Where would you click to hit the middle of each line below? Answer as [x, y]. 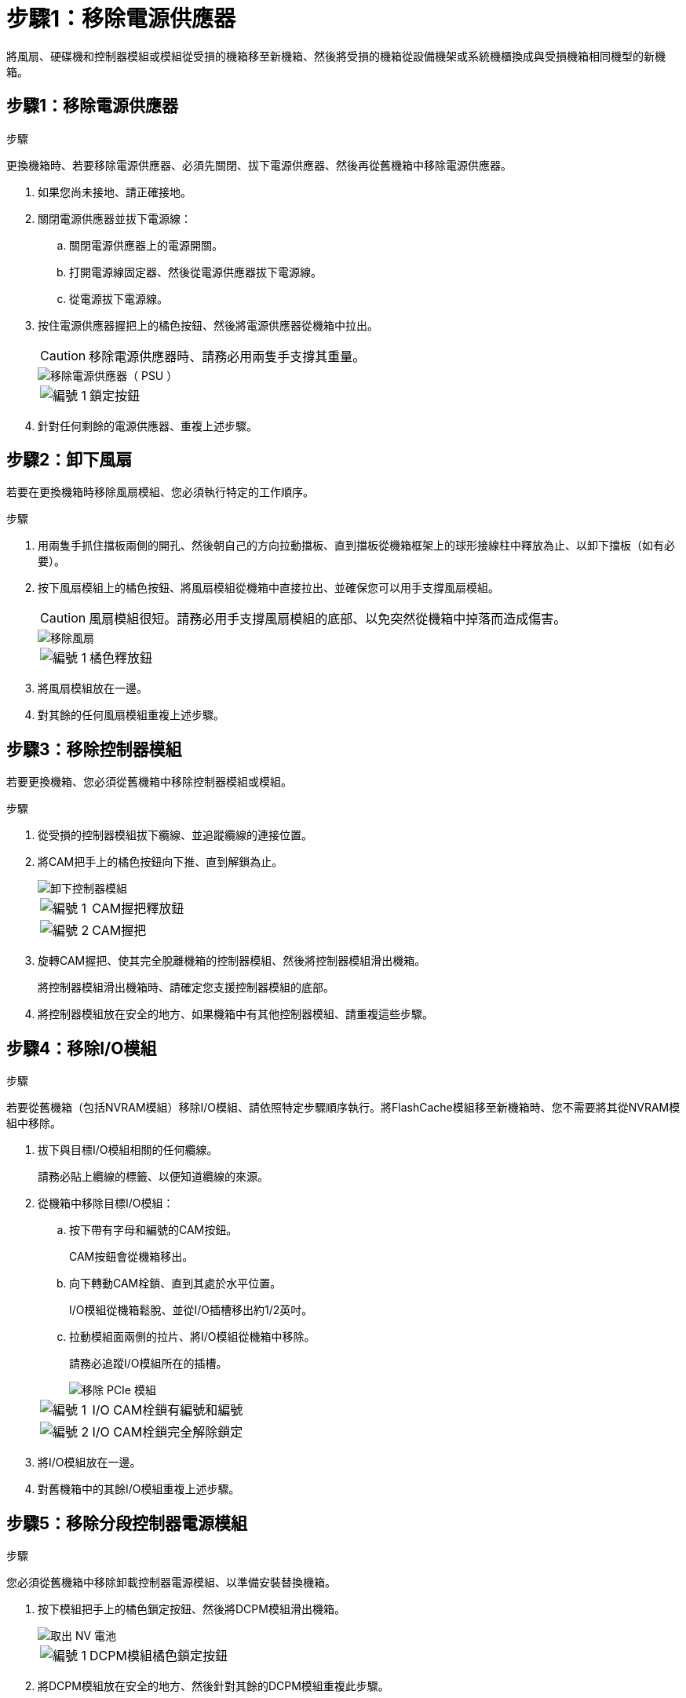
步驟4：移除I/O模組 [82, 1048]
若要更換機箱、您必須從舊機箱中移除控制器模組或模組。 [149, 782]
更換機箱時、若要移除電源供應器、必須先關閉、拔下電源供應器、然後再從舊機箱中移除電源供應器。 [259, 165]
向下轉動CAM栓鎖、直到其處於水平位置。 [175, 1284]
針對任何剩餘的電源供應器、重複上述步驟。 [148, 425]
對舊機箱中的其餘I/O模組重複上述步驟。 [139, 1489]
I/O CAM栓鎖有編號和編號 [168, 1410]
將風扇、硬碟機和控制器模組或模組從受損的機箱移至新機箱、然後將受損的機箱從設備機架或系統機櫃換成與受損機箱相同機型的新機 [336, 56]
